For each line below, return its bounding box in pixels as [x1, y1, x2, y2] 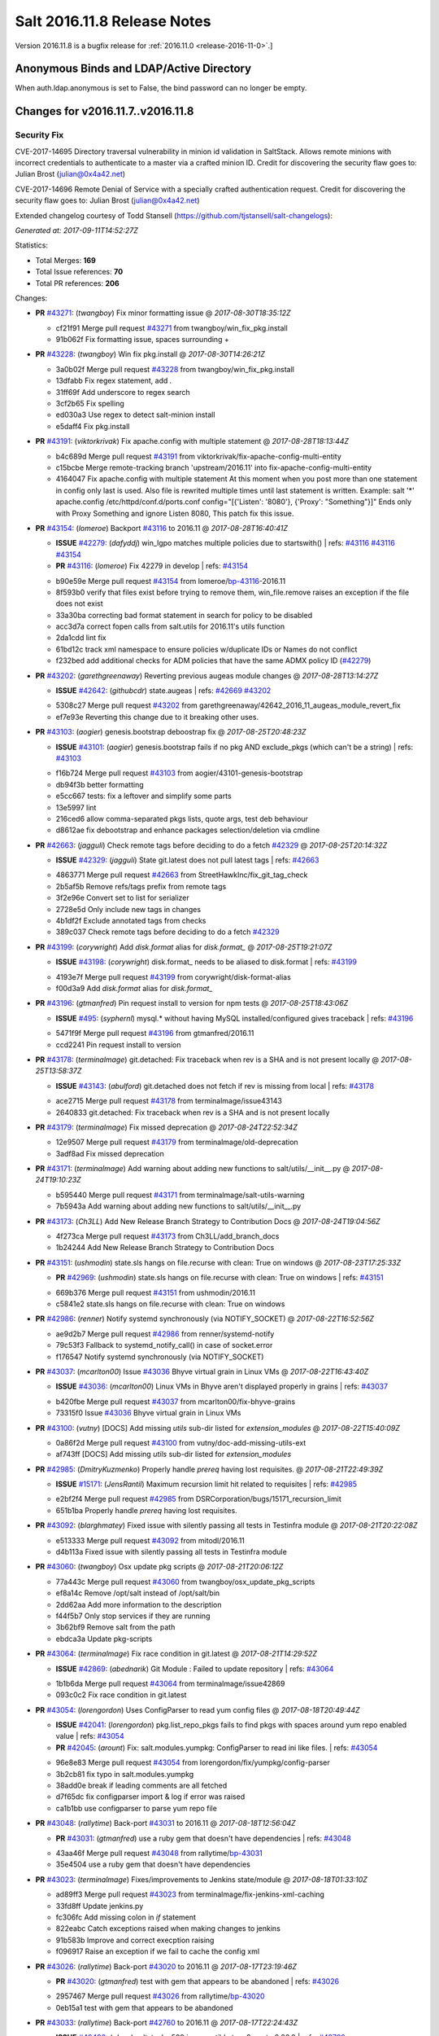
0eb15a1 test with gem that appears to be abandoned [55, 2003, 233, 2012]
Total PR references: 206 [35, 278, 120, 288]
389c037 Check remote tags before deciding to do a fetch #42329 [55, 927, 280, 937]
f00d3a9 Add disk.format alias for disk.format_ [55, 984, 213, 993]
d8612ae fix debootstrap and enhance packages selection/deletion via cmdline [55, 825, 320, 835]
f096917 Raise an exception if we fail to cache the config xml [55, 1946, 260, 1956]
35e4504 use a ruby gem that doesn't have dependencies [55, 1859, 251, 1869]
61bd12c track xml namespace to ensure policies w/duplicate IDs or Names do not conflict [55, 644, 358, 654]
